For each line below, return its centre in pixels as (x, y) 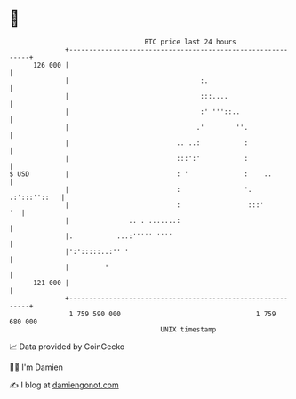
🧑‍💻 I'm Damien (36, 367)
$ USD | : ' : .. (141, 174)
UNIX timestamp (188, 329)
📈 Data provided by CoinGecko (67, 347)
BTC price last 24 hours (191, 42)
